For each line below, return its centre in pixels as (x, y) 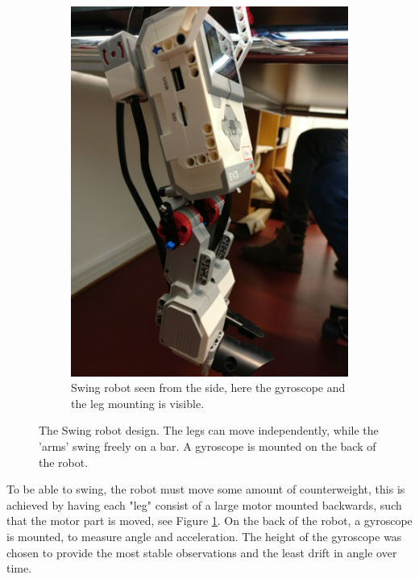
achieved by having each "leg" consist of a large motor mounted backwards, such (204, 504)
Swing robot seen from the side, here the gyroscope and (208, 387)
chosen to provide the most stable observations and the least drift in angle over (202, 552)
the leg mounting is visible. (138, 403)
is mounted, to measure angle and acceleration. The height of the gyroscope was (204, 536)
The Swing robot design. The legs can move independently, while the (209, 430)
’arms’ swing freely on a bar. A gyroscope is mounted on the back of (207, 446)
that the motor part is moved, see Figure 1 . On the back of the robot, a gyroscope (209, 521)
